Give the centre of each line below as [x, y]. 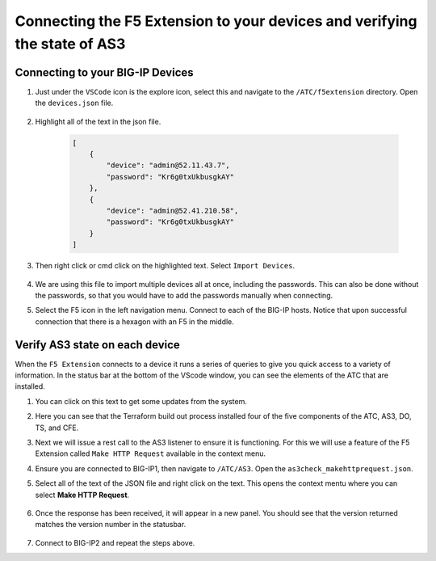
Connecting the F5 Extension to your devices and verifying [216, 21]
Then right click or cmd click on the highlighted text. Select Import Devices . [165, 266]
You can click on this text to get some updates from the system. [141, 401]
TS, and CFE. [57, 428]
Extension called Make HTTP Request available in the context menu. [151, 453]
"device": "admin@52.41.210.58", [172, 211]
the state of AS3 [70, 44]
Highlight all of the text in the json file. [98, 121]
